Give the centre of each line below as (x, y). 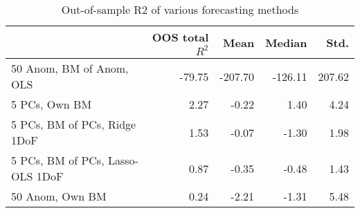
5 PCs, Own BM (52, 104)
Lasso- (123, 160)
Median (286, 42)
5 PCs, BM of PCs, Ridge (74, 124)
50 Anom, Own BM (59, 196)
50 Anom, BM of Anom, (70, 68)
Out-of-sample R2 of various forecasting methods (180, 9)
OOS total (180, 37)
